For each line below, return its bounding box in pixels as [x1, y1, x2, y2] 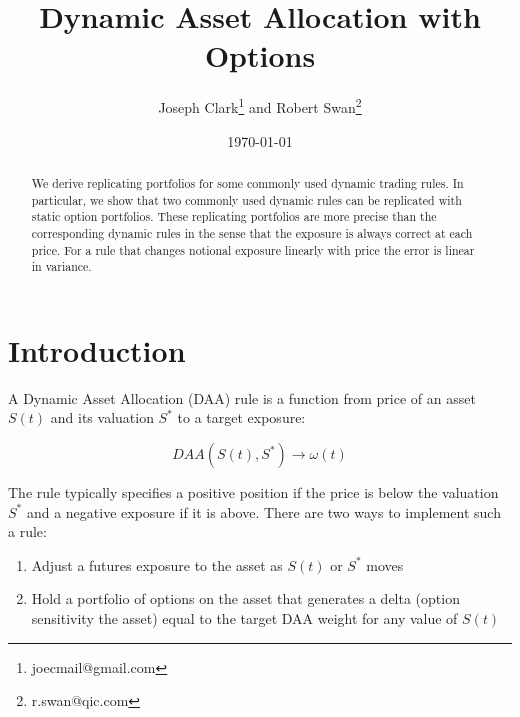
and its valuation [50, 407, 154, 428]
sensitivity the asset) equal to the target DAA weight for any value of [31, 607, 458, 628]
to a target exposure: [177, 407, 306, 428]
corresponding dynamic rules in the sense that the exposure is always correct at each [31, 224, 473, 241]
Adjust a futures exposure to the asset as [31, 554, 283, 575]
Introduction [8, 329, 186, 370]
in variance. [31, 258, 92, 275]
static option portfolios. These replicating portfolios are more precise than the [31, 208, 437, 225]
